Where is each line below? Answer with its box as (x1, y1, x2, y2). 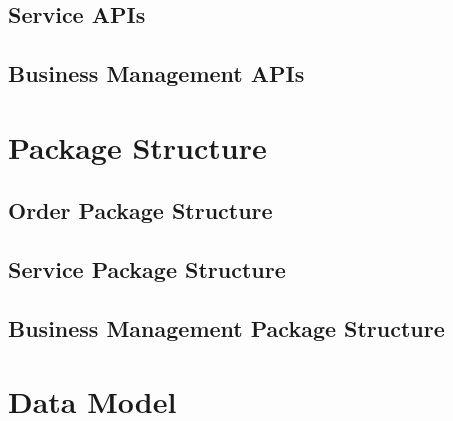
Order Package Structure (8, 195, 273, 226)
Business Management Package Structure (8, 312, 445, 343)
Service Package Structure (8, 254, 286, 285)
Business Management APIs (8, 58, 305, 89)
